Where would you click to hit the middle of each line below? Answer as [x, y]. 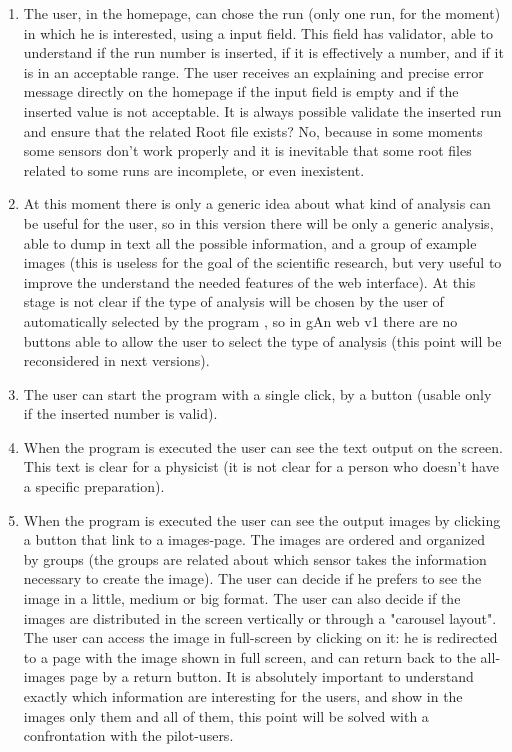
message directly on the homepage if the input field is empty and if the [241, 91]
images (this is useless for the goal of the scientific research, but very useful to [262, 262]
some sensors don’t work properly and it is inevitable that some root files [247, 150]
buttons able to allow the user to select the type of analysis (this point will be [262, 340]
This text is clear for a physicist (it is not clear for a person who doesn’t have [261, 466]
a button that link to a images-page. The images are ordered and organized [254, 539]
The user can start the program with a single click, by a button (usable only [257, 393]
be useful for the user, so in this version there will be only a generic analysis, [258, 222]
